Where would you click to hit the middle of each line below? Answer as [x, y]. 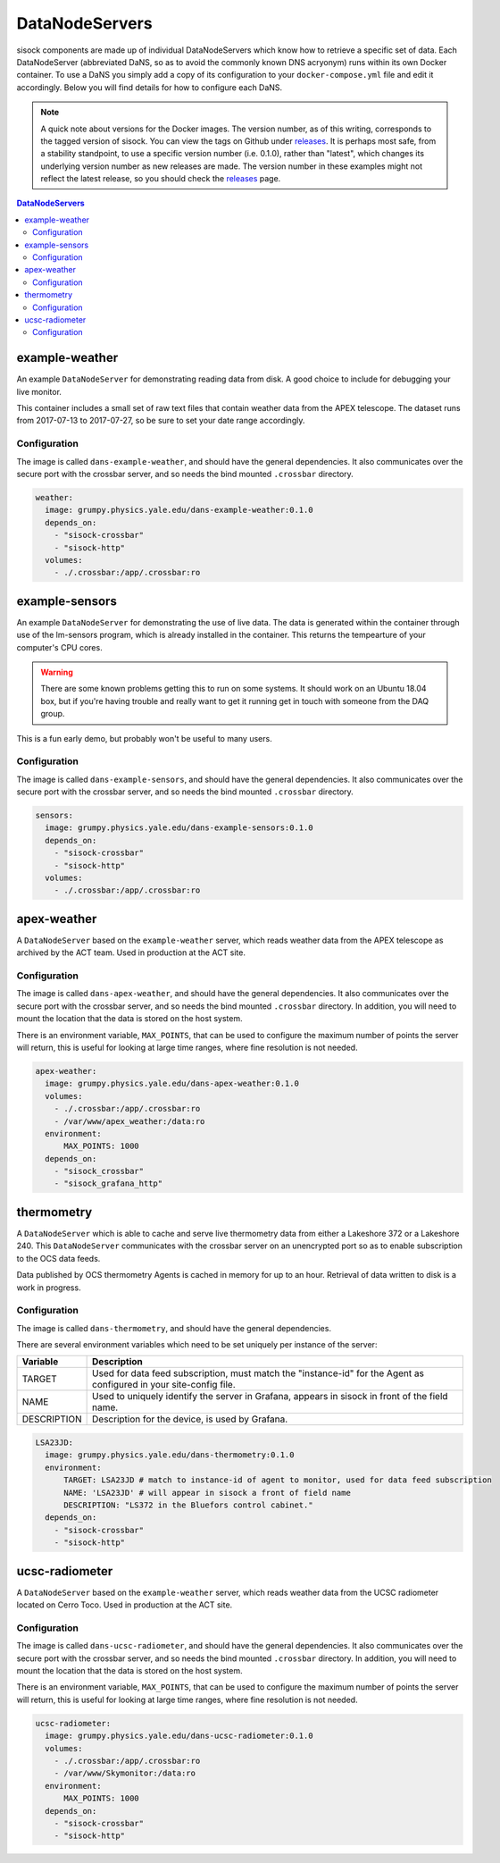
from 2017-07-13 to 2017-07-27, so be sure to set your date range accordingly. [161, 421]
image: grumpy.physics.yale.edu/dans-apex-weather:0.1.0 [172, 1084]
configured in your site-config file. [164, 1385]
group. [53, 714]
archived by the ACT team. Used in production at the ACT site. [131, 952]
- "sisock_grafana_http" [108, 1183]
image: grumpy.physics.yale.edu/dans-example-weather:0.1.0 [179, 510]
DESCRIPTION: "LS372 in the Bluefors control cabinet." [188, 1505]
